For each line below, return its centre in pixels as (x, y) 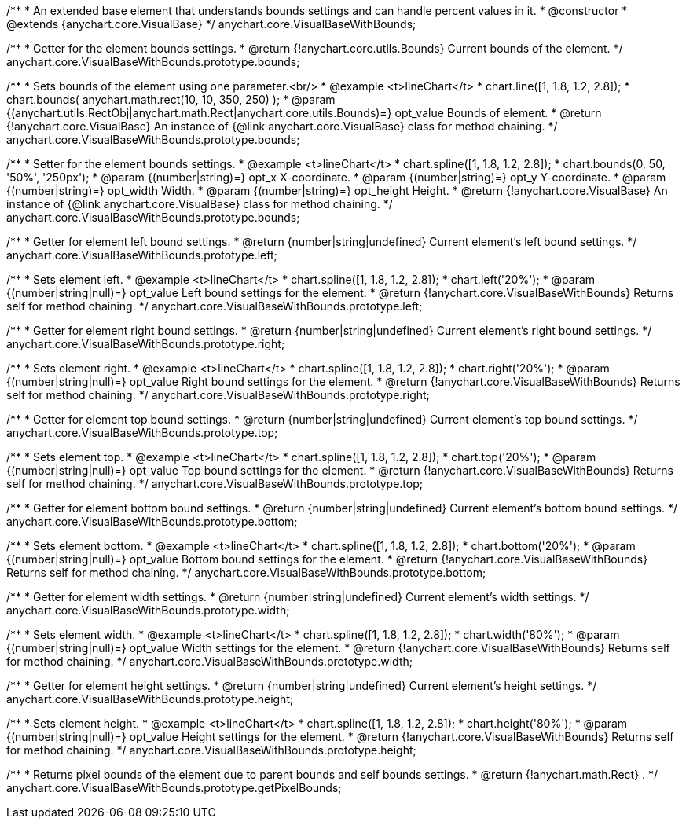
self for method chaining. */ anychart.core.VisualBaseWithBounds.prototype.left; (215, 306)
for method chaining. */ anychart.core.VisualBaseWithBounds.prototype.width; (209, 661)
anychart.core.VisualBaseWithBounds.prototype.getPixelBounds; (174, 788)
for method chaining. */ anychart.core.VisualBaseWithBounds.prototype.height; (211, 750)
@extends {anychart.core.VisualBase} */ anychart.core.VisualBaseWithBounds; (211, 24)
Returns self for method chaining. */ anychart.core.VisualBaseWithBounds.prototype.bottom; (246, 572)
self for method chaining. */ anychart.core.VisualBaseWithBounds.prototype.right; (218, 395)
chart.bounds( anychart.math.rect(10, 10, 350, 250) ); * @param (171, 99)
